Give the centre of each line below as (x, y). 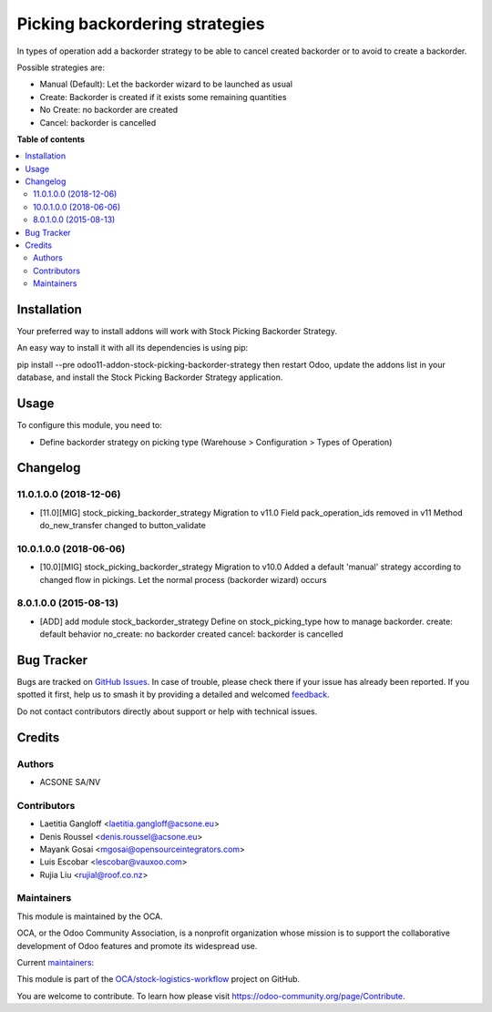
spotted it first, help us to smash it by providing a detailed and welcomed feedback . (173, 695)
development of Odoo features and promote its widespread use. (137, 946)
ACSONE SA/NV (70, 782)
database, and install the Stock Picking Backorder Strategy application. (150, 377)
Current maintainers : (56, 963)
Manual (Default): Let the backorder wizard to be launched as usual (166, 84)
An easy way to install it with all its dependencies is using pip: (133, 348)
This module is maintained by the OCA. (90, 916)
